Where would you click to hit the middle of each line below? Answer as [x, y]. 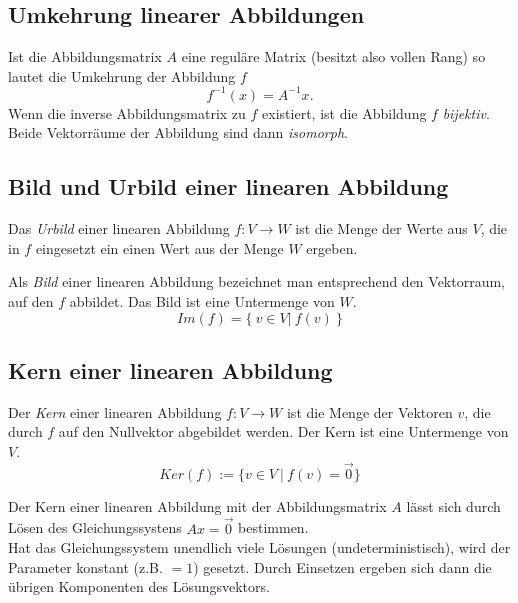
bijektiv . [466, 112]
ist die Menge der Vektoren [369, 411]
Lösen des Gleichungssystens [95, 527]
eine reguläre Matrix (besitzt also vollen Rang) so [333, 56]
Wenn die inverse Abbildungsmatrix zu [127, 112]
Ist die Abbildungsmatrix [85, 56]
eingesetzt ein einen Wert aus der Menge [159, 247]
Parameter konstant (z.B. [85, 566]
